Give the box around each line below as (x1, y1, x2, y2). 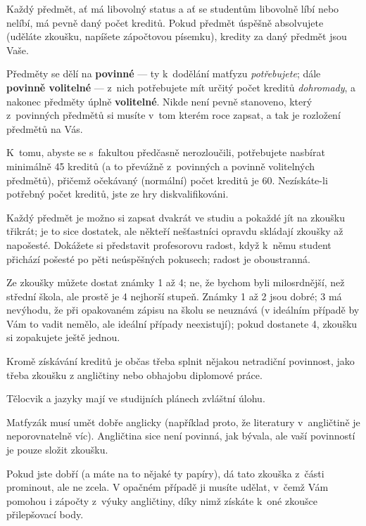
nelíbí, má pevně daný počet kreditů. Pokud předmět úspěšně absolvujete (6, 15, 324, 30)
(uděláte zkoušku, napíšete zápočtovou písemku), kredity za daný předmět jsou (6, 29, 347, 44)
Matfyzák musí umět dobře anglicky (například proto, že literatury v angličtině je (6, 414, 360, 429)
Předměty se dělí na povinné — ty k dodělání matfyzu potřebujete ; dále (6, 66, 321, 81)
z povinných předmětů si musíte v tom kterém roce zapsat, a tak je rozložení (6, 108, 341, 122)
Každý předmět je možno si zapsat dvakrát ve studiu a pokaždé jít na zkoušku (6, 210, 346, 224)
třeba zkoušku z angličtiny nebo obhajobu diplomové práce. (6, 367, 263, 382)
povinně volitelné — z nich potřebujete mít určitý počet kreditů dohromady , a (6, 79, 356, 94)
